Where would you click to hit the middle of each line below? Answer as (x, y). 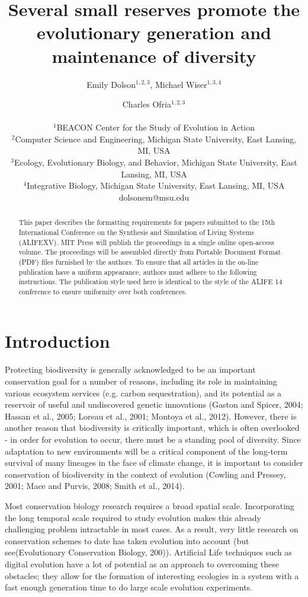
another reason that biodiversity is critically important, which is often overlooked (152, 428)
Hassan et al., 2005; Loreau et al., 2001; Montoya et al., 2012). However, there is (151, 416)
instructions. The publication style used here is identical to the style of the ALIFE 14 (150, 282)
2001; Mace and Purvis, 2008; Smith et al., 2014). (95, 486)
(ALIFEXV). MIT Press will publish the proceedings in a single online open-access (146, 242)
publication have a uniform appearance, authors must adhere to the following (138, 271)
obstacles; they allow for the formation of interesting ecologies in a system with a (152, 575)
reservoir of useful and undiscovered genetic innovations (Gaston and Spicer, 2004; (154, 404)
